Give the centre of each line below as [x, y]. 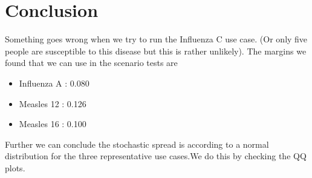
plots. [15, 167]
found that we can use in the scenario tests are [91, 63]
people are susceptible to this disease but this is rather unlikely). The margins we [156, 51]
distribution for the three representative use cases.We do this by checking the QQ [156, 156]
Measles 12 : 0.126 [53, 103]
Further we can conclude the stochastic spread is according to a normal [137, 144]
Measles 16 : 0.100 [53, 124]
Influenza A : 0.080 [54, 83]
